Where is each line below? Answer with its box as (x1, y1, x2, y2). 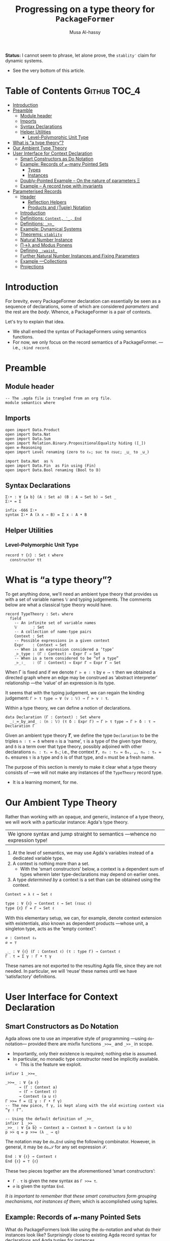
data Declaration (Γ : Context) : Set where (5, 715, 101, 720)
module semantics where (5, 400, 56, 405)
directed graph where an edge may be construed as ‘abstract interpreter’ (5, 675, 158, 681)
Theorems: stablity (20, 231, 62, 237)
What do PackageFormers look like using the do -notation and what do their (5, 1226, 161, 1232)
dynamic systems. (5, 57, 44, 64)
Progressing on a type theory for (15, 4, 155, 15)
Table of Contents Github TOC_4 (5, 85, 141, 97)
